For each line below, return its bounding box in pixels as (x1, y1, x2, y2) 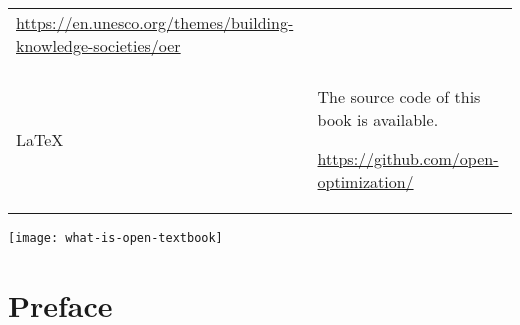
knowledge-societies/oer (16, 34, 181, 57)
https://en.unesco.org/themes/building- (16, 11, 294, 34)
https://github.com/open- (317, 147, 499, 170)
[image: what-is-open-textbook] (8, 231, 223, 245)
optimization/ (317, 170, 414, 193)
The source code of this (317, 85, 481, 108)
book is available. (317, 108, 439, 131)
